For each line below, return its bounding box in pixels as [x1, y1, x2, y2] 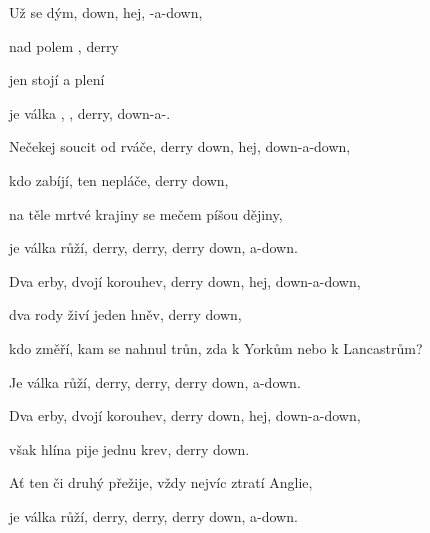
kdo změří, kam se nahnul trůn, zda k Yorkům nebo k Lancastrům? [9, 337, 423, 358]
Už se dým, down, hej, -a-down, [9, 2, 203, 22]
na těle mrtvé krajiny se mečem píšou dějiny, [9, 203, 283, 224]
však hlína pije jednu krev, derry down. [9, 438, 250, 459]
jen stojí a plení [9, 69, 105, 90]
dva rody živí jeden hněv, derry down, [9, 304, 242, 325]
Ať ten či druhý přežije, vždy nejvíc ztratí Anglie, [9, 472, 313, 493]
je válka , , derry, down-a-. [9, 102, 171, 123]
